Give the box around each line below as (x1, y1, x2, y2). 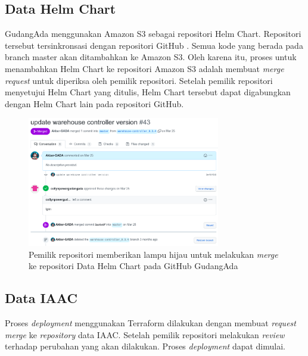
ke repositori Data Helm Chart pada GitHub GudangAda (29, 260, 238, 272)
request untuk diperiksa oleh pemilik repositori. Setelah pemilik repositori (5, 74, 273, 86)
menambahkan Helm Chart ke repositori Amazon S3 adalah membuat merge (5, 62, 284, 74)
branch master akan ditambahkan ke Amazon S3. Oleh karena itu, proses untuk (5, 51, 297, 63)
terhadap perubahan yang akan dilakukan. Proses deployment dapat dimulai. (5, 340, 285, 352)
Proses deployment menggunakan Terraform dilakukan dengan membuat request (5, 317, 296, 329)
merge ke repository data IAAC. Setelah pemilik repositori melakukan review (5, 328, 285, 341)
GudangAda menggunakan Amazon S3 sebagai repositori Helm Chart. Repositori (5, 27, 301, 40)
